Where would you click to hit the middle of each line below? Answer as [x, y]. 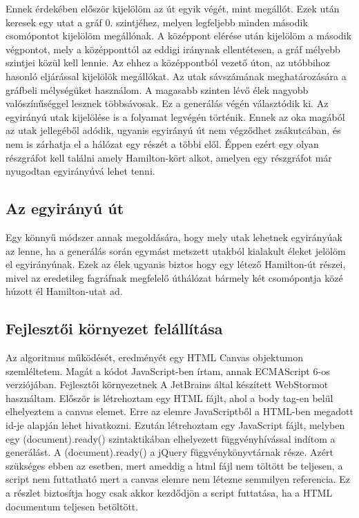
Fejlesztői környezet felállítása [114, 328]
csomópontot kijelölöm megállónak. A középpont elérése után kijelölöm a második [179, 36]
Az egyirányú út [65, 208]
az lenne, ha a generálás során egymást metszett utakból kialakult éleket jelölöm [176, 250]
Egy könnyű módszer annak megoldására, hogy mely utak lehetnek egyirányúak [174, 237]
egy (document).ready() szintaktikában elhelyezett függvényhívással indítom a [171, 438]
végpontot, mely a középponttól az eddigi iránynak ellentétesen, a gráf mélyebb [173, 49]
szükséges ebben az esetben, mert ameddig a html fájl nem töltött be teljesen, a [174, 465]
